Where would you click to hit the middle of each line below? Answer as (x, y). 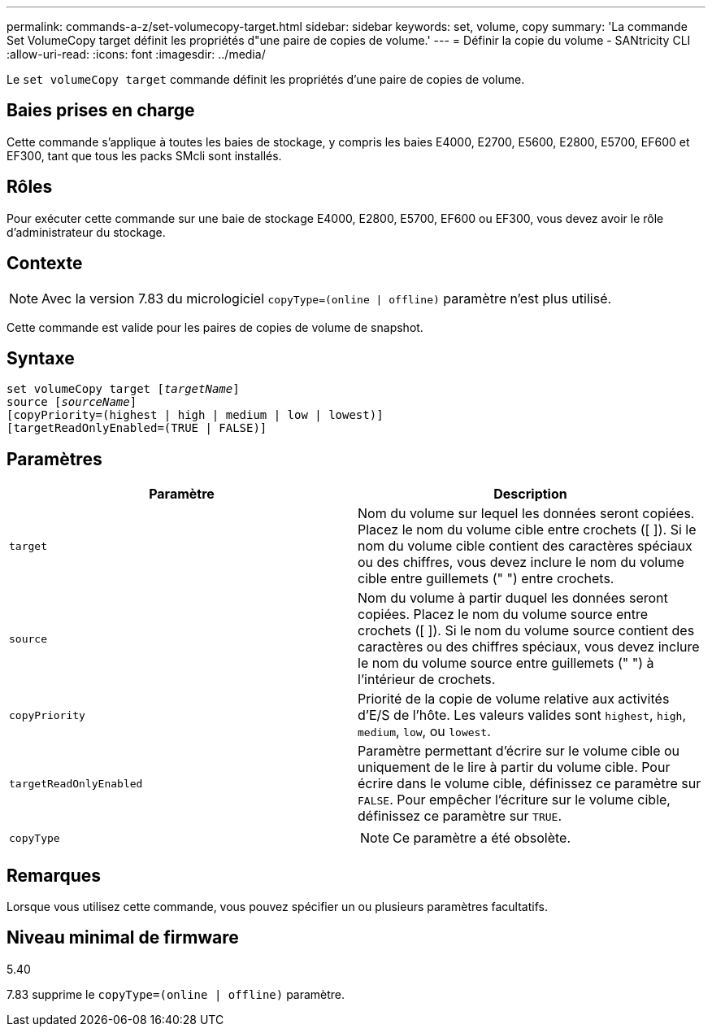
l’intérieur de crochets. (427, 680)
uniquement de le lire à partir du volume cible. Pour (514, 767)
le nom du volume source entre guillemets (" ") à (506, 663)
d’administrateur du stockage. (86, 232)
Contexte (45, 264)
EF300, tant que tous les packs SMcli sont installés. (144, 155)
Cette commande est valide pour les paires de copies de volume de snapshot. (215, 327)
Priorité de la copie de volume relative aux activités (514, 699)
